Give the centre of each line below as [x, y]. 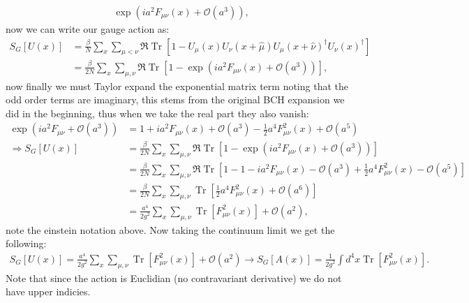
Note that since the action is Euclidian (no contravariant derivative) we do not [174, 278]
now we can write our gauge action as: [88, 29]
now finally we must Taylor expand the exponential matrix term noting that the [177, 86]
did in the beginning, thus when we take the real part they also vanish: [157, 113]
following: [26, 243]
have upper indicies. [48, 291]
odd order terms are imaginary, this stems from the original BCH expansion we [175, 99]
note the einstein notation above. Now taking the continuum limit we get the [170, 229]
